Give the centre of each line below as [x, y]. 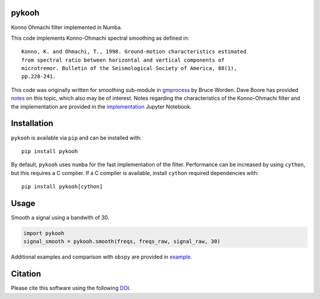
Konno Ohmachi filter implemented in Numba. [67, 27]
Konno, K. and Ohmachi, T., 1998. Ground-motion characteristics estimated [134, 52]
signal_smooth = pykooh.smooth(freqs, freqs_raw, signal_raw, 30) [122, 241]
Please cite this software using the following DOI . [71, 288]
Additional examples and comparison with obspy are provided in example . [102, 257]
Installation [32, 124]
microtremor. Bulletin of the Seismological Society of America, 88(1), [129, 69]
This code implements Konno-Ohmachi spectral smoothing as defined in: [100, 38]
